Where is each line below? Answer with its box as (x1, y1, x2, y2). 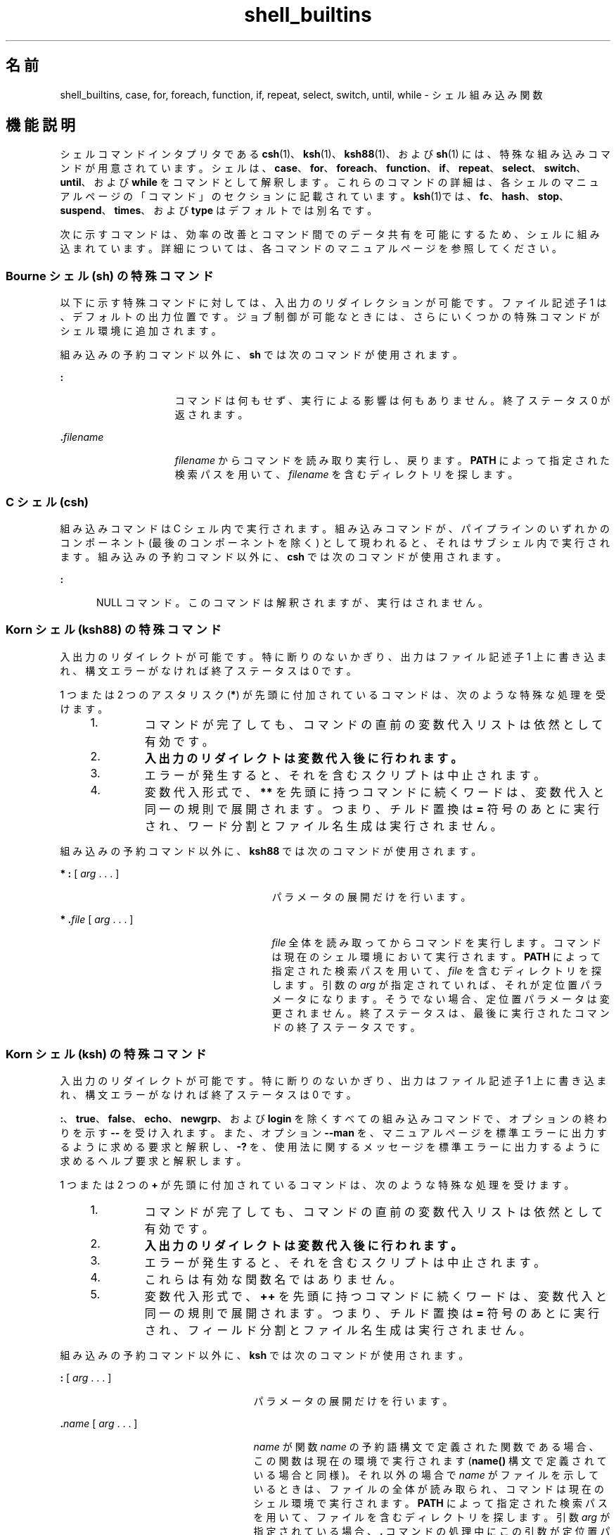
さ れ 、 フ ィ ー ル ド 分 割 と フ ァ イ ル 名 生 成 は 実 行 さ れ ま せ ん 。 (144, 1323, 531, 1338)
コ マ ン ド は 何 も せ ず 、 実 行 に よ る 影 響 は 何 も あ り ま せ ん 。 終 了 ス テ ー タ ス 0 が (174, 394, 610, 407)
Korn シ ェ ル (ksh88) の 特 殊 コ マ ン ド (6, 622, 222, 637)
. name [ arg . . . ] (60, 1417, 138, 1430)
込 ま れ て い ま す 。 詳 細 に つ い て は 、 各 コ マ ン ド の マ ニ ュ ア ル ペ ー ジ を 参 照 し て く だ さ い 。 (60, 242, 562, 255)
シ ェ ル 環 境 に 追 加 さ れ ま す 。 (60, 325, 222, 337)
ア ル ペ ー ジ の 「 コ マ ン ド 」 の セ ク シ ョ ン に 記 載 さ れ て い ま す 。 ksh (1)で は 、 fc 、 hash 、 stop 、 (60, 190, 570, 203)
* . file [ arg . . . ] (60, 913, 134, 925)
